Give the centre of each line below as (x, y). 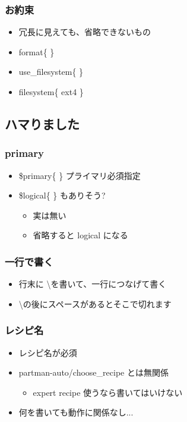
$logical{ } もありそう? (62, 195)
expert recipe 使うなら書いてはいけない (108, 392)
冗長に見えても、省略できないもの (85, 32)
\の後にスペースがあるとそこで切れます (95, 303)
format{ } (37, 51)
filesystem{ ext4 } (51, 92)
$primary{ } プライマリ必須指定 (80, 175)
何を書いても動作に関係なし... (76, 412)
